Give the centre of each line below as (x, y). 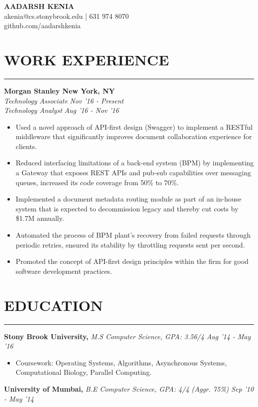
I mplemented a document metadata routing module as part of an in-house (129, 199)
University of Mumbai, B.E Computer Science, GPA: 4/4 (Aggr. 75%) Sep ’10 (129, 388)
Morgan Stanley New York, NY (60, 90)
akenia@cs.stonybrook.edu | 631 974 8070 (66, 16)
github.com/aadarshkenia (42, 25)
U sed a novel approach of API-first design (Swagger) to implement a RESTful (134, 127)
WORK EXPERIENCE (87, 59)
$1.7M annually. (40, 218)
